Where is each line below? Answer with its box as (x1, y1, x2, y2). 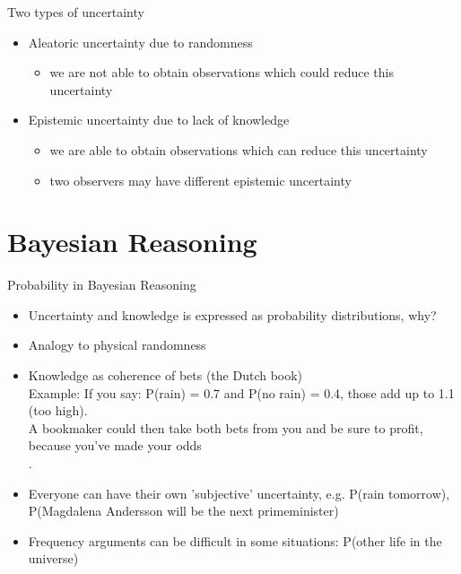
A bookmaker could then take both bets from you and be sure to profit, (28, 418, 423, 437)
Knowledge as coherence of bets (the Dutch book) (28, 366, 303, 385)
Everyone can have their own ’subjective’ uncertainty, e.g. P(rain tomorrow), (28, 483, 450, 502)
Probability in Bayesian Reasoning (7, 275, 196, 294)
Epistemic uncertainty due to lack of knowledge (28, 110, 290, 129)
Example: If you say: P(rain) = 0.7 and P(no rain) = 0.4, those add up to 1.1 (28, 383, 455, 402)
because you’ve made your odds (28, 436, 202, 455)
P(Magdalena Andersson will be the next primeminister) (28, 501, 339, 520)
